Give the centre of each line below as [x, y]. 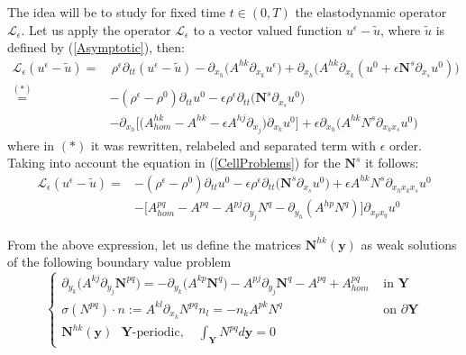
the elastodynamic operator [371, 12]
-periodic [156, 333]
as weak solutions [409, 244]
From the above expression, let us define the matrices [155, 244]
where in [31, 145]
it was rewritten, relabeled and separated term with [233, 145]
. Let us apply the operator [96, 29]
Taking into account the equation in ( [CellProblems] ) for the [174, 163]
